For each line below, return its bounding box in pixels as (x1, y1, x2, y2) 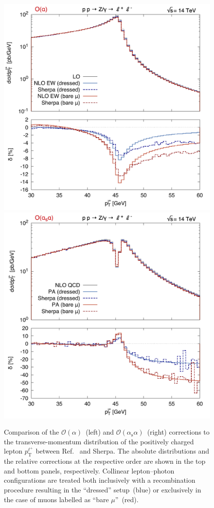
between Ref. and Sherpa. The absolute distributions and (36, 446, 210, 456)
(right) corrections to (147, 427, 210, 437)
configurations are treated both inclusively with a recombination (4, 475, 196, 485)
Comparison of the (4, 427, 59, 437)
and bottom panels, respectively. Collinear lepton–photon (4, 465, 175, 475)
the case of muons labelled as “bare (4, 494, 109, 504)
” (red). (115, 494, 139, 504)
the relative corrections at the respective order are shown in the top (4, 456, 206, 466)
